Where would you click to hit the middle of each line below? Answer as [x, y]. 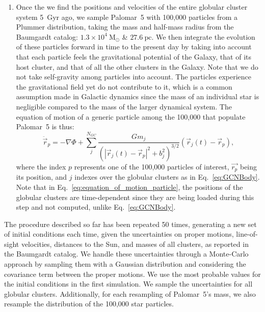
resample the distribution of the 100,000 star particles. [89, 304]
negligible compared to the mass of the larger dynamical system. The [124, 106]
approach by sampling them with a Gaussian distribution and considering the [125, 264]
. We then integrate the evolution [203, 36]
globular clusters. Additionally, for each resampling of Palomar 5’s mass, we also [130, 293]
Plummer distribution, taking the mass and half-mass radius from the [125, 27]
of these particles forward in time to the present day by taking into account [134, 47]
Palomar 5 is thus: [45, 126]
